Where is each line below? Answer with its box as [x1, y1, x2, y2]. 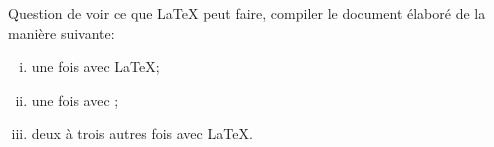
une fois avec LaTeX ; [31, 56, 160, 77]
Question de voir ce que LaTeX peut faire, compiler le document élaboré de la [8, 3, 486, 23]
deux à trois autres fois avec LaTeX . [31, 123, 253, 144]
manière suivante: [8, 22, 115, 43]
